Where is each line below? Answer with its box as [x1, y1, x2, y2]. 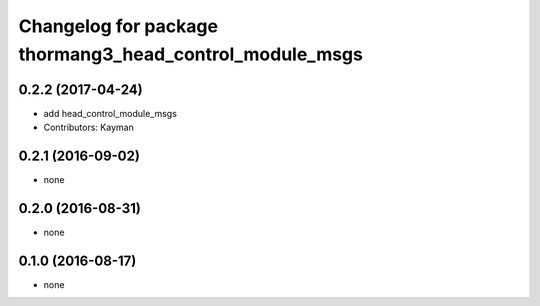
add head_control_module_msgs [43, 107, 177, 119]
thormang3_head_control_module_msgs [18, 43, 364, 65]
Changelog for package [18, 15, 219, 37]
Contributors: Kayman [43, 121, 134, 134]
